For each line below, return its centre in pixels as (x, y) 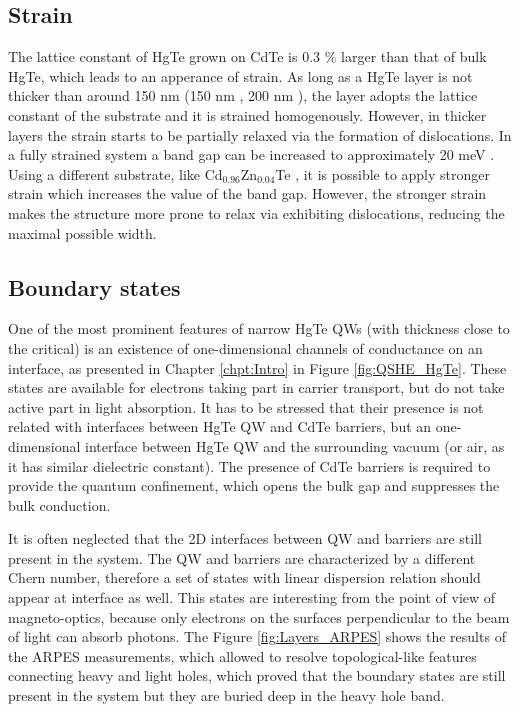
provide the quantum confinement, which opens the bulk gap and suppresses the (254, 485)
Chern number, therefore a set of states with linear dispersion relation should (244, 577)
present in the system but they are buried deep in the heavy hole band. (226, 695)
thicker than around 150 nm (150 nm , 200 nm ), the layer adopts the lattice (243, 95)
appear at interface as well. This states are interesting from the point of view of (252, 597)
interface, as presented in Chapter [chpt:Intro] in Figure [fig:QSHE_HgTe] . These (257, 367)
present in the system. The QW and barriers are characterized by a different (242, 557)
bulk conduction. (59, 504)
